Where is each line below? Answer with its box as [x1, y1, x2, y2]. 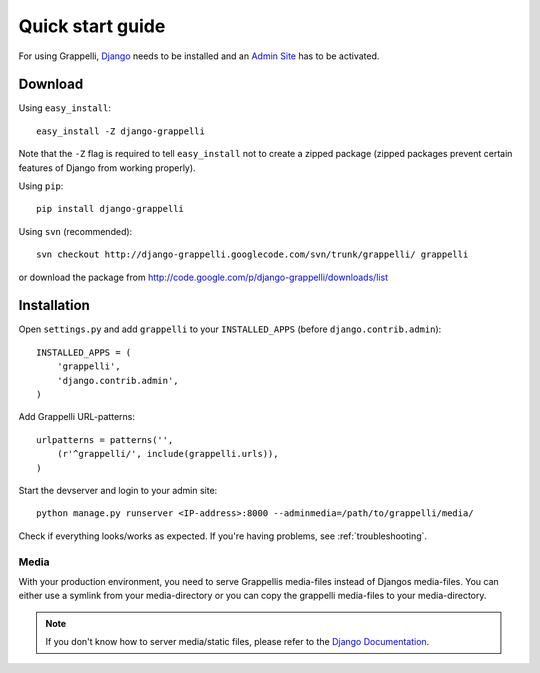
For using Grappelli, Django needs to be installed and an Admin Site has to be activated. [18, 50, 380, 62]
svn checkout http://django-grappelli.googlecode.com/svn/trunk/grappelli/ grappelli [36, 249, 469, 260]
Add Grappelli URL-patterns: [18, 411, 135, 423]
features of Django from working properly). [18, 161, 196, 174]
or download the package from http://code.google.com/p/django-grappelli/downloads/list [18, 271, 389, 283]
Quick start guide [18, 15, 166, 37]
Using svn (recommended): [18, 225, 133, 237]
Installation [18, 297, 90, 314]
